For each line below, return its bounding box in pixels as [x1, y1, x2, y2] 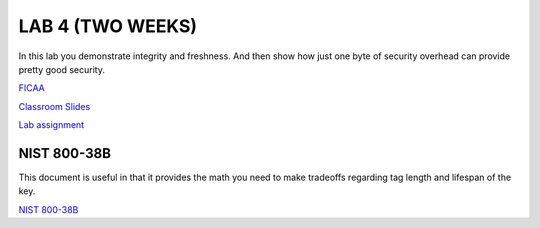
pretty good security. [18, 63, 105, 75]
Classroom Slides [18, 100, 91, 112]
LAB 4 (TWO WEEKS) [18, 15, 198, 37]
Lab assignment [18, 119, 85, 131]
